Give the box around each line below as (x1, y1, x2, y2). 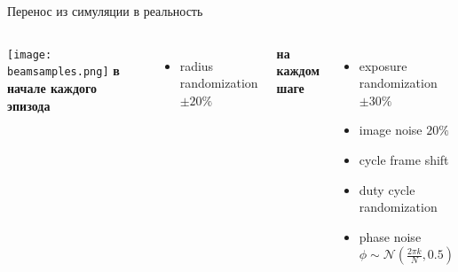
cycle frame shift (359, 150, 449, 168)
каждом (276, 61, 320, 80)
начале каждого (7, 78, 98, 97)
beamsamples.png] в (7, 61, 120, 80)
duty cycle (359, 180, 415, 198)
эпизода (7, 96, 51, 114)
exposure (359, 56, 407, 74)
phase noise (359, 227, 422, 245)
